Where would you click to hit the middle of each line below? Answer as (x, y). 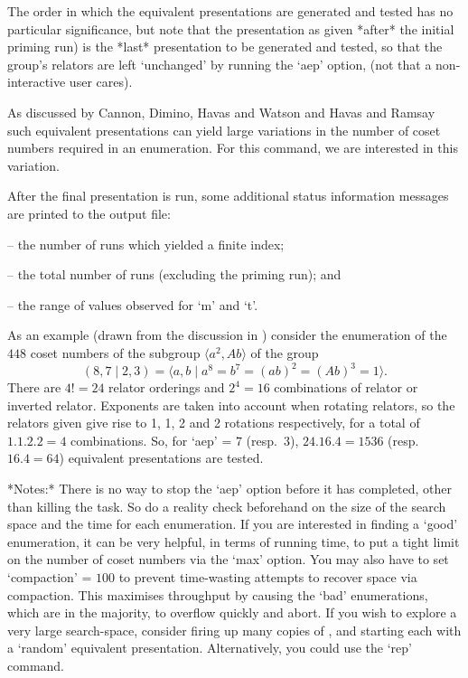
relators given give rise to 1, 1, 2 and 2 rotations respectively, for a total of (214, 423)
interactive (37, 82)
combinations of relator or (346, 387)
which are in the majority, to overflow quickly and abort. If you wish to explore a (232, 612)
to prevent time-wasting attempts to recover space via (268, 576)
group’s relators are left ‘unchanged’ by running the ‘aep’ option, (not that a (220, 64)
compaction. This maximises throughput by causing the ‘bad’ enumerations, (218, 594)
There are (34, 387)
